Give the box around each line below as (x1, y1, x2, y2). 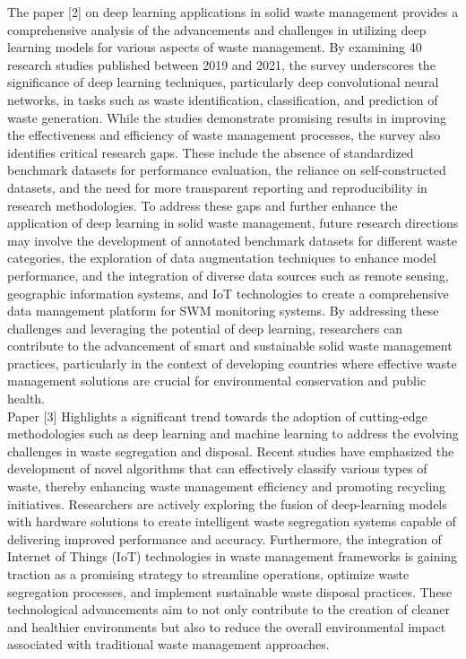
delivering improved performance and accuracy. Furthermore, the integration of (7, 529, 442, 548)
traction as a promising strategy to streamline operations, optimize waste (7, 565, 410, 583)
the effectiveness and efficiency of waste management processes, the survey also (7, 126, 441, 144)
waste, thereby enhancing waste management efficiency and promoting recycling (7, 477, 446, 496)
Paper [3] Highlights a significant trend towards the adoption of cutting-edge (7, 406, 427, 425)
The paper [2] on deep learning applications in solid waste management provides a (7, 3, 459, 21)
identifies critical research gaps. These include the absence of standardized (7, 143, 414, 161)
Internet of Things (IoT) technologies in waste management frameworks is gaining (7, 547, 458, 566)
